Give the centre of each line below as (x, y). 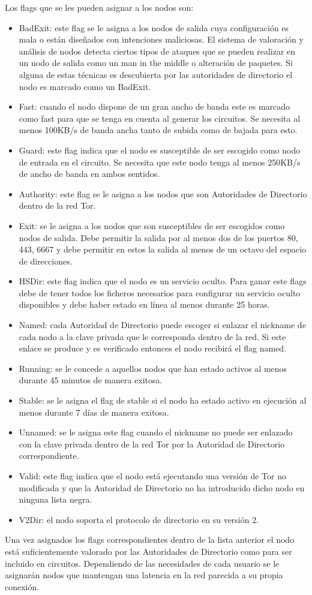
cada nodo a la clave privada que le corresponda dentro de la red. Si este (152, 336)
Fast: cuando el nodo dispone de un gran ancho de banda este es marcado (154, 106)
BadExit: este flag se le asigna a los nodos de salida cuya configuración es (154, 27)
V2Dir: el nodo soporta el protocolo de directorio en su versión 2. (139, 519)
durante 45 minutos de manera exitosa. (91, 380)
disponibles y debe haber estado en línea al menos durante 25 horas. (144, 304)
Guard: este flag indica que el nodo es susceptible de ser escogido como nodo (160, 150)
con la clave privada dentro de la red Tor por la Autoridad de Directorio (152, 444)
